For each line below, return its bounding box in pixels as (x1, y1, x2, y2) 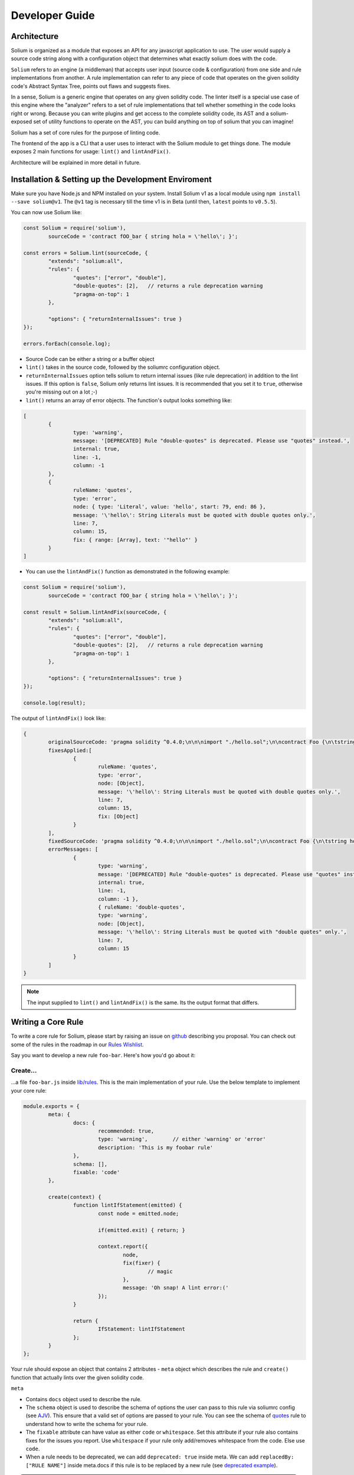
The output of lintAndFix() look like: (11, 714, 106, 722)
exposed (11, 118, 32, 125)
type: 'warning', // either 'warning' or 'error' (97, 1136, 267, 1143)
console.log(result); (23, 699, 86, 706)
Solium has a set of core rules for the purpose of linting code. (11, 129, 160, 136)
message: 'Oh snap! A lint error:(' (123, 1284, 229, 1292)
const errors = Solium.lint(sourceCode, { (23, 250, 148, 256)
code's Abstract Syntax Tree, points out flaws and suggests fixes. (11, 83, 171, 90)
